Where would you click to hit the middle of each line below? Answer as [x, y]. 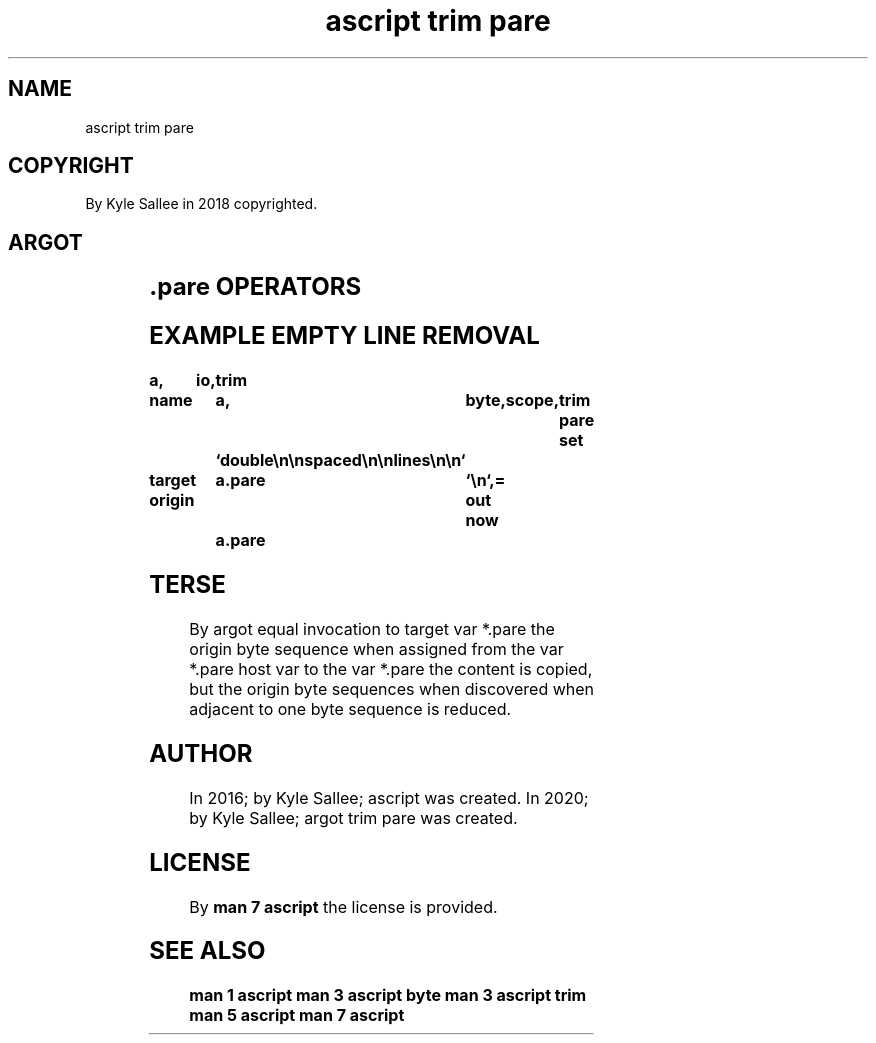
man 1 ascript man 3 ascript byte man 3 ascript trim [388, 995]
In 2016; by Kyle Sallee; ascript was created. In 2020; [389, 797]
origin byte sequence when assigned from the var [376, 648]
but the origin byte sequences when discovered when [392, 688]
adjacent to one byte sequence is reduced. [350, 708]
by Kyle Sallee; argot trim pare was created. [353, 817]
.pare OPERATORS [255, 287]
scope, [532, 400]
